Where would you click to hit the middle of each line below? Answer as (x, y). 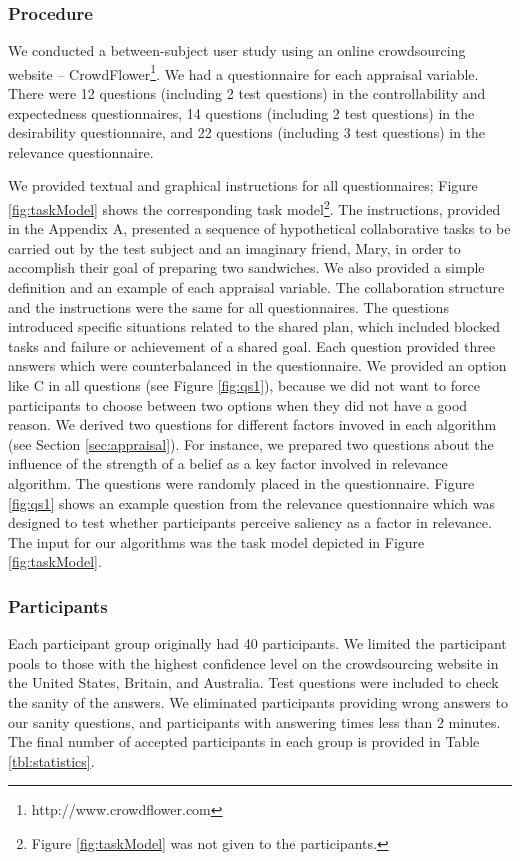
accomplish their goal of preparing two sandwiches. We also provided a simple (246, 267)
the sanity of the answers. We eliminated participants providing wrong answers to (258, 701)
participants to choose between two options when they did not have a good (238, 404)
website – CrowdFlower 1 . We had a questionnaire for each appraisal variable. (243, 72)
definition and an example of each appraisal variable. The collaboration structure (256, 287)
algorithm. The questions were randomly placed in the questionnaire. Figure (241, 483)
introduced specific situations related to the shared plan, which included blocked (254, 326)
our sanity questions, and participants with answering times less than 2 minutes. (254, 721)
